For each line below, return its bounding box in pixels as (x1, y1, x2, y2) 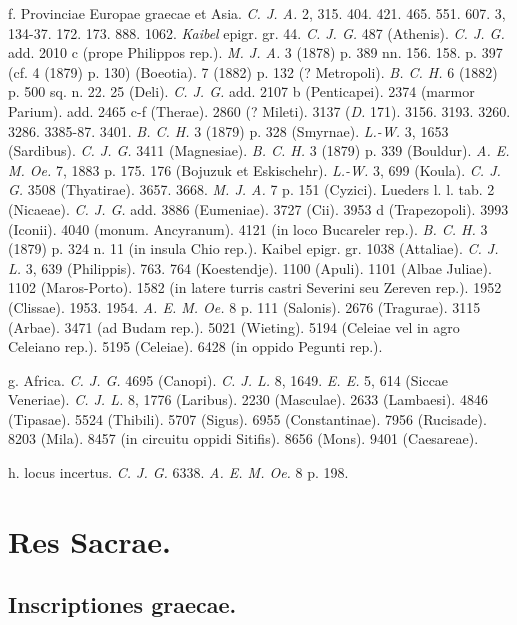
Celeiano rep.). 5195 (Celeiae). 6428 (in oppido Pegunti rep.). (8, 336, 383, 357)
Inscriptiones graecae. (8, 589, 237, 620)
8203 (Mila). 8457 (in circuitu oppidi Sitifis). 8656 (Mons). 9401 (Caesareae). (8, 428, 479, 449)
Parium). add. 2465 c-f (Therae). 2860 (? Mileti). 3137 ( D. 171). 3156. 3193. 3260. (8, 100, 511, 121)
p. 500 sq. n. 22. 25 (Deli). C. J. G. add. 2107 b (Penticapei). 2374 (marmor (8, 81, 475, 102)
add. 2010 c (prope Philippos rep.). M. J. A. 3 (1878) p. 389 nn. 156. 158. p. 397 (8, 42, 503, 63)
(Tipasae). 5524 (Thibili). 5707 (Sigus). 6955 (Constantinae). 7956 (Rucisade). (8, 408, 487, 429)
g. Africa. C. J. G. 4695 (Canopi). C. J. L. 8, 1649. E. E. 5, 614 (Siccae (8, 369, 449, 390)
